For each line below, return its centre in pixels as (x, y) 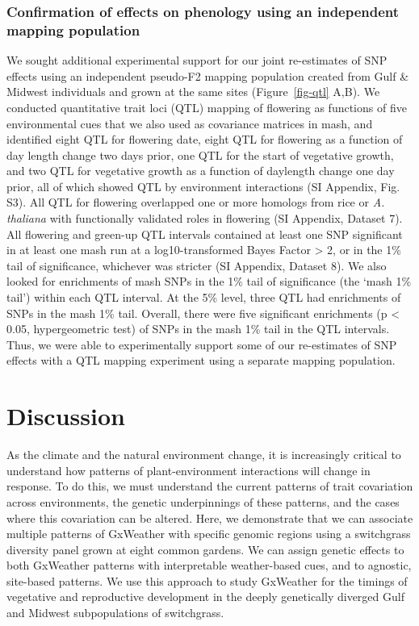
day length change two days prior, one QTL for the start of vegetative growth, (200, 154)
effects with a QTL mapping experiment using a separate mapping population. (201, 360)
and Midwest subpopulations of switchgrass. (115, 613)
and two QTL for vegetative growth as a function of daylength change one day (201, 171)
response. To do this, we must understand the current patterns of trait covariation (210, 486)
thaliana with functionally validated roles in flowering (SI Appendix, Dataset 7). (205, 218)
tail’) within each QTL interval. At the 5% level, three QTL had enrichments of (204, 297)
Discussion (66, 416)
